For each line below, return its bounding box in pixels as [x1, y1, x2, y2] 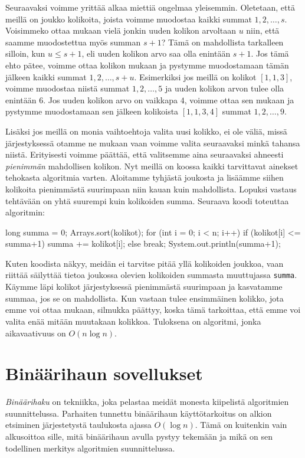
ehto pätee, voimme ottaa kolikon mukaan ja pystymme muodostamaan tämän [5, 58, 289, 71]
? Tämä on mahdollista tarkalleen [161, 35, 284, 48]
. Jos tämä [251, 47, 289, 60]
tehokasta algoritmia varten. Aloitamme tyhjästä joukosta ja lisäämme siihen [5, 171, 284, 184]
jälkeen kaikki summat [5, 70, 87, 83]
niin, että [246, 24, 280, 37]
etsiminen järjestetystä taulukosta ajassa [5, 418, 152, 431]
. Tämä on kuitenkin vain [195, 418, 287, 431]
